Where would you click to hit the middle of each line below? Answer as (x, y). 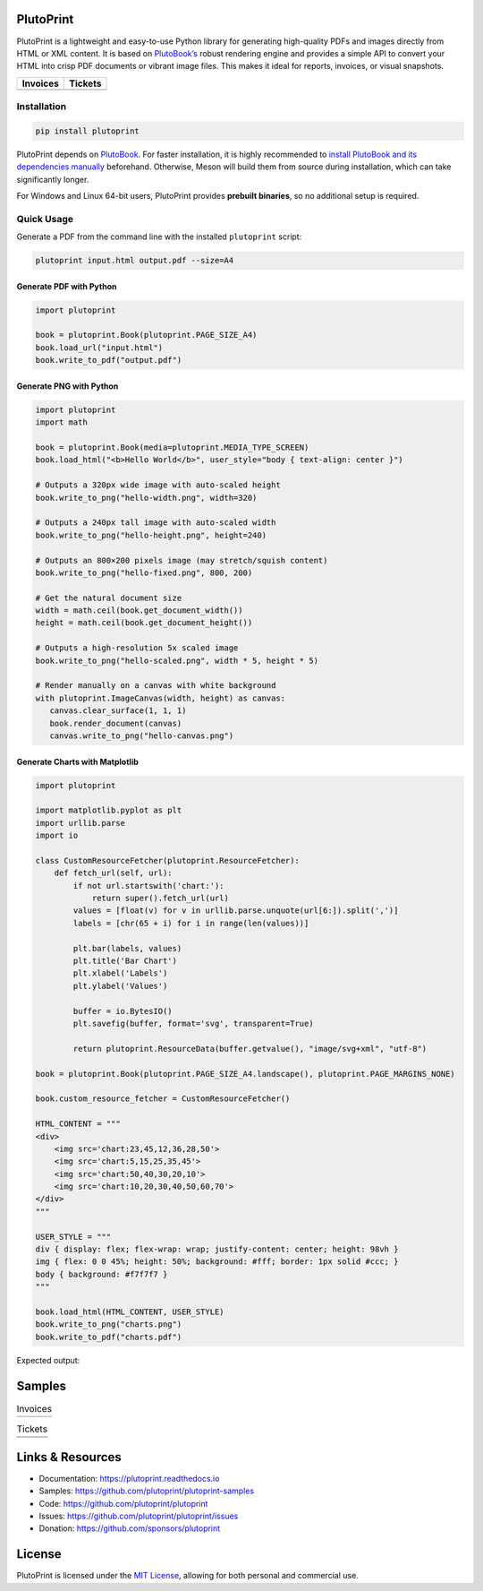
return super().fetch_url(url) (161, 899)
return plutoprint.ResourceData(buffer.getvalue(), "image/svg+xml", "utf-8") (250, 1049)
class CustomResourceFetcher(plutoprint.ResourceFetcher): (167, 860)
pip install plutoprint (88, 131)
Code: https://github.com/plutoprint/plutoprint (123, 1503)
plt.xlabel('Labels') (120, 973)
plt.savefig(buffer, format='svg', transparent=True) (193, 1023)
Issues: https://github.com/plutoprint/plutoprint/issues (139, 1516)
